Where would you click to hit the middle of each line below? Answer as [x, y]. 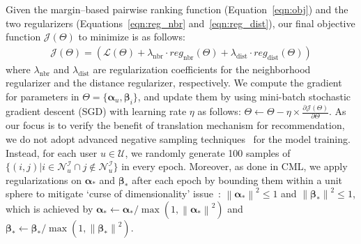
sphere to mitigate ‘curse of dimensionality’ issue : [113, 193]
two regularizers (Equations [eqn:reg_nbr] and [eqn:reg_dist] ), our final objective [180, 23]
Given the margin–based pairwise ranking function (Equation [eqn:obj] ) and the [177, 9]
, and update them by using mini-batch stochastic [244, 96]
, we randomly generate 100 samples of [208, 152]
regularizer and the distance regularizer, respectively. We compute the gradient [174, 83]
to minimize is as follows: [132, 37]
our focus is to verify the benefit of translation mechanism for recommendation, [175, 125]
